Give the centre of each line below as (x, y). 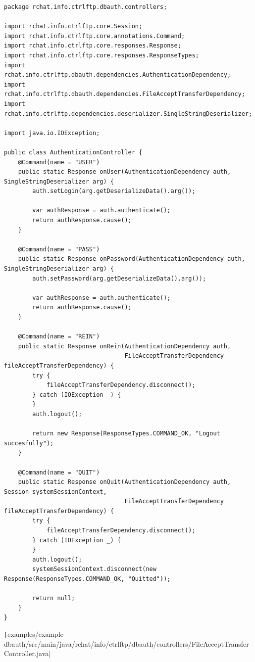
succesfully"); (29, 443)
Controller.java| (27, 653)
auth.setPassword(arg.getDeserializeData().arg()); (119, 278)
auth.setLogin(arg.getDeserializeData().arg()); (114, 191)
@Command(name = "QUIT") (59, 472)
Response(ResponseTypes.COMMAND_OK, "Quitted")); (87, 579)
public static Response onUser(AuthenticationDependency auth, (125, 172)
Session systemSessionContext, (55, 492)
